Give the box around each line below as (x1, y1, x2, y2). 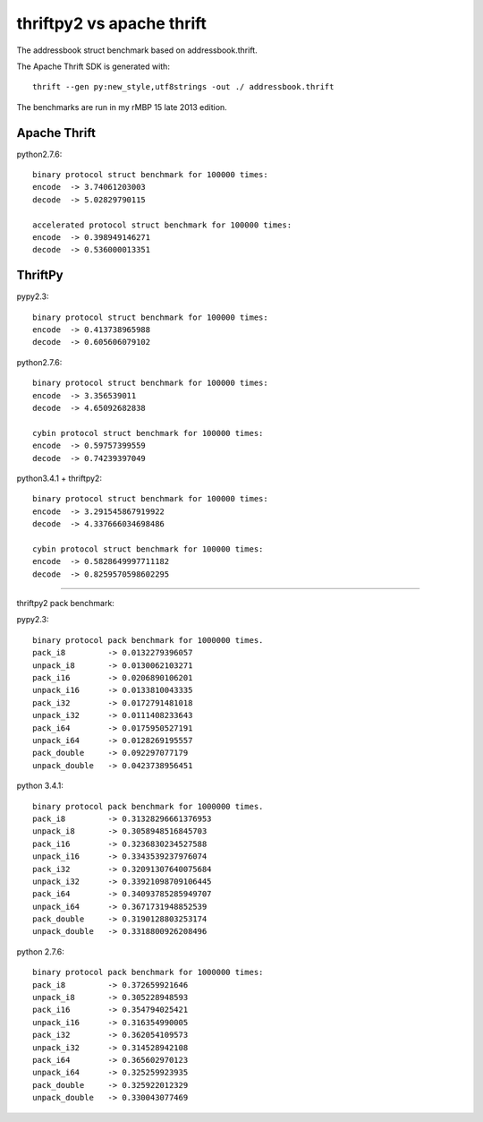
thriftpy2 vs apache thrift (16, 13, 208, 33)
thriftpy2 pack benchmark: (16, 598, 115, 609)
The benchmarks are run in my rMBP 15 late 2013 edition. (16, 101, 227, 112)
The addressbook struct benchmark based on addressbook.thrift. (16, 45, 258, 56)
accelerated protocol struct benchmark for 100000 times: (32, 219, 292, 230)
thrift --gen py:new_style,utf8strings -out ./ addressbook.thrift (32, 81, 335, 92)
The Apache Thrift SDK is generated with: (16, 61, 170, 72)
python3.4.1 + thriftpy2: (16, 473, 103, 484)
